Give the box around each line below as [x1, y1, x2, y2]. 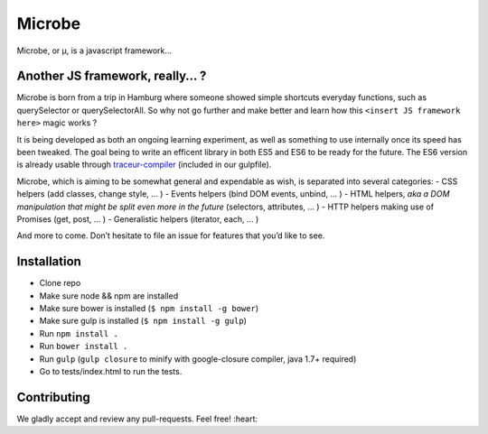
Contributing [16, 389, 90, 405]
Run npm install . [39, 328, 119, 338]
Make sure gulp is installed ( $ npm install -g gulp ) [39, 316, 248, 327]
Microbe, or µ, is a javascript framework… [16, 45, 172, 56]
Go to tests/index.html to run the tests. [39, 366, 183, 376]
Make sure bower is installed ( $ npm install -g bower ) [39, 303, 259, 314]
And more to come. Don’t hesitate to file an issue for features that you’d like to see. [16, 230, 325, 241]
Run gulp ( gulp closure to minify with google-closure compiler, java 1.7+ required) [39, 353, 357, 365]
